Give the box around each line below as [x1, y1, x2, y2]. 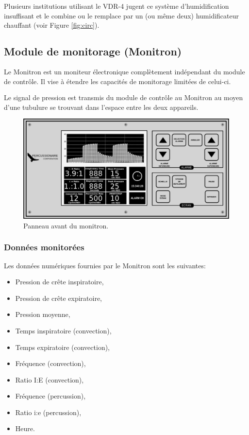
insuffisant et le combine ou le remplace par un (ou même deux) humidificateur [4, 10, 239, 20]
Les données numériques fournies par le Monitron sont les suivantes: [4, 260, 206, 270]
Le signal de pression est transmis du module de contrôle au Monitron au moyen [4, 92, 243, 103]
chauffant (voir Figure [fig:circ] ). [4, 20, 100, 30]
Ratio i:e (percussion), [15, 407, 82, 417]
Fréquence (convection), [15, 358, 86, 368]
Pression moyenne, [15, 309, 70, 319]
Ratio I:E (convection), [15, 374, 84, 384]
